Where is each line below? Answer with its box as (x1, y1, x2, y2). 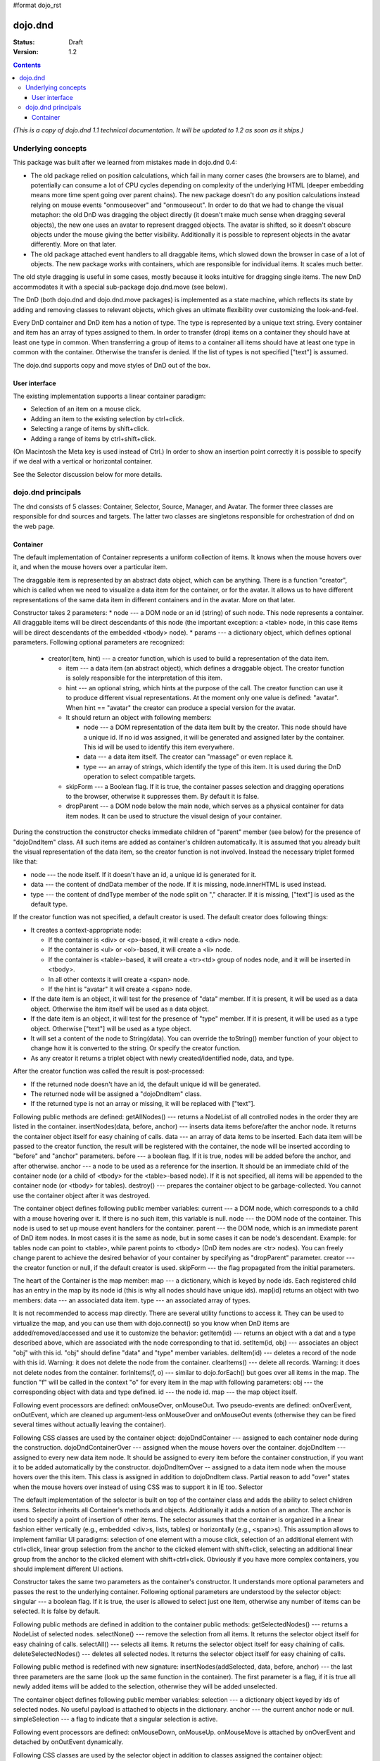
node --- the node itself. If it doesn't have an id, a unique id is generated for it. (30, 870, 257, 878)
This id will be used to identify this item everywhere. (83, 743, 235, 752)
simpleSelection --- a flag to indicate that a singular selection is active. (13, 1715, 218, 1724)
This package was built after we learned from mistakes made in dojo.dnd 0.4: (13, 158, 237, 167)
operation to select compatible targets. (83, 772, 196, 781)
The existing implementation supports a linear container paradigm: (13, 392, 206, 400)
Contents (13, 61, 42, 69)
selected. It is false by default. (13, 1607, 101, 1616)
